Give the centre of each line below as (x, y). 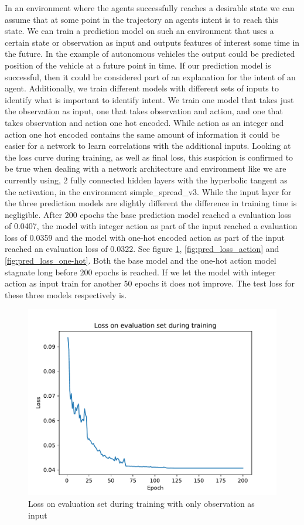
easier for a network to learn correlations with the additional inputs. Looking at (148, 146)
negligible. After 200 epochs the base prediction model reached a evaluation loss (148, 214)
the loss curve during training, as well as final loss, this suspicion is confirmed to (149, 157)
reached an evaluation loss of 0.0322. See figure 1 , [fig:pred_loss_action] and (142, 249)
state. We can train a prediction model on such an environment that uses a (139, 31)
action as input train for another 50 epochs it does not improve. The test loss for (150, 283)
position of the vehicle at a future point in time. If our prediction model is (138, 65)
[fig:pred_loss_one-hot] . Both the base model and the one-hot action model (141, 260)
